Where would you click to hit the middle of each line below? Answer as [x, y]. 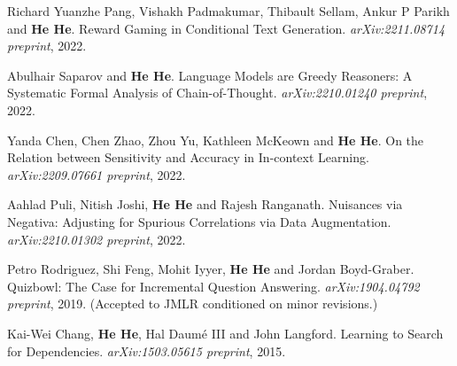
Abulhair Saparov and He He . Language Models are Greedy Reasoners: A [210, 75]
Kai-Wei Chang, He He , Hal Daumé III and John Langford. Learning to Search [225, 333]
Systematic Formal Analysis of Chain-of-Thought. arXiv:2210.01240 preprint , [217, 93]
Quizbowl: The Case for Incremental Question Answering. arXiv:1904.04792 [213, 286]
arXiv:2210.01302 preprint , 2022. [97, 239]
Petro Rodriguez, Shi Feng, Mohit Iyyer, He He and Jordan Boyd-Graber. [211, 269]
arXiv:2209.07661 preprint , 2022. [97, 174]
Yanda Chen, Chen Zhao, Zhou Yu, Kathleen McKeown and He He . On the [216, 140]
